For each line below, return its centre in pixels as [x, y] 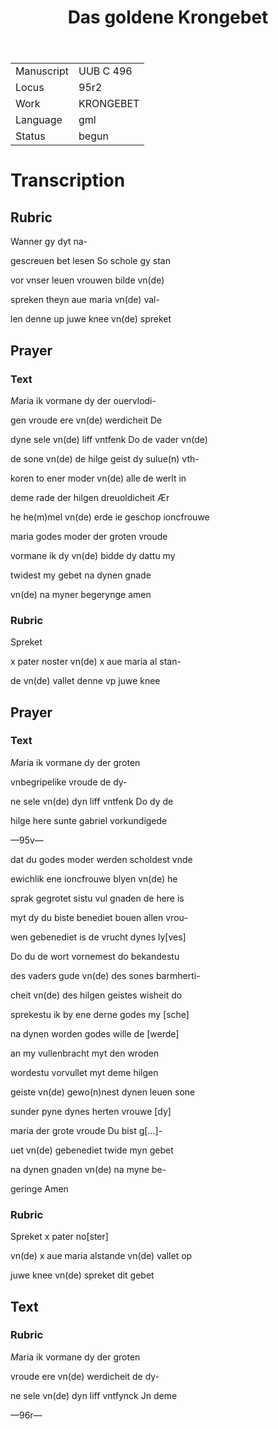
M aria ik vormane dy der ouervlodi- [83, 400]
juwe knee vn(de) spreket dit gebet [82, 1275]
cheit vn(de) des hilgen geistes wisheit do [96, 995]
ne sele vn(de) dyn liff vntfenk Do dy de [92, 801]
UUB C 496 [105, 71]
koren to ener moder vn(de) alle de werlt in [98, 478]
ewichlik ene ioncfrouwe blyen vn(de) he [94, 878]
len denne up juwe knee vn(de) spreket [91, 319]
